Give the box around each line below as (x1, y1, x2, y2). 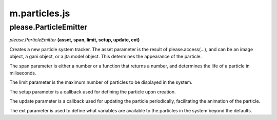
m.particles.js (9, 8, 70, 19)
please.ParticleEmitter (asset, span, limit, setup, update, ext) (9, 37, 140, 43)
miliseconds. (9, 69, 36, 76)
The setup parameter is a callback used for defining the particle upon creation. (9, 88, 176, 94)
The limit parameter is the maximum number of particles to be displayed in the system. (9, 79, 192, 85)
